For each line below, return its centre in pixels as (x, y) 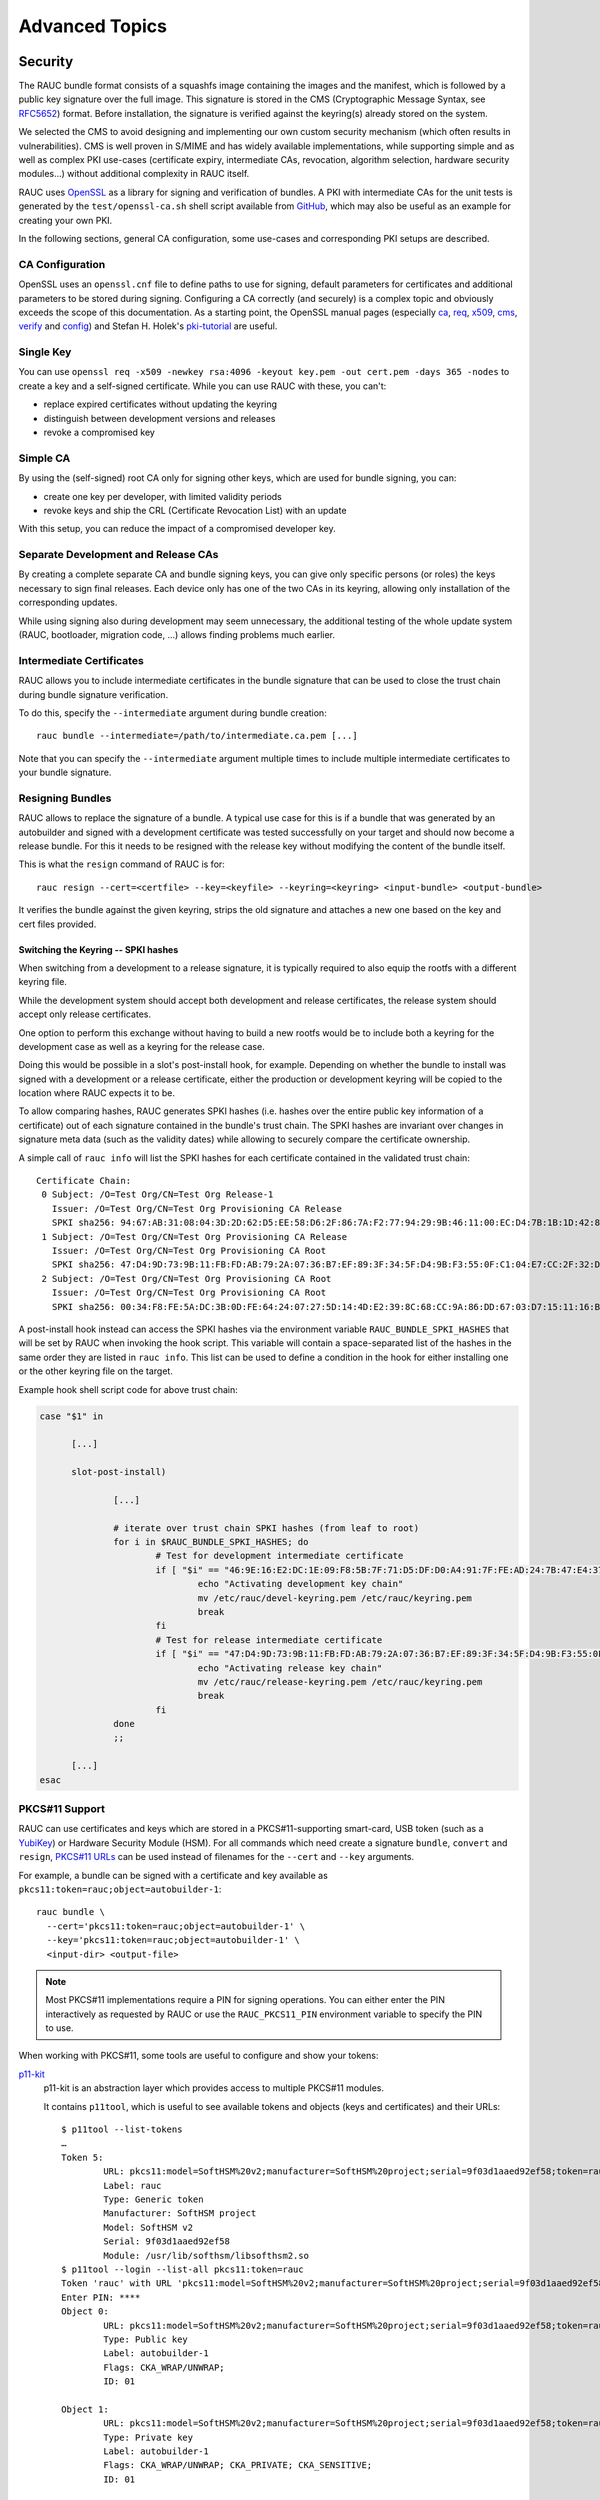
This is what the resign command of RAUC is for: (121, 864)
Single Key (45, 352)
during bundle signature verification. (93, 694)
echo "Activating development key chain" (300, 1584)
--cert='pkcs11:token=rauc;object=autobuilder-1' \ (175, 1926)
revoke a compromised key (99, 432)
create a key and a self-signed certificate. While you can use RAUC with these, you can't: (202, 386)
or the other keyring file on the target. (96, 1371)
